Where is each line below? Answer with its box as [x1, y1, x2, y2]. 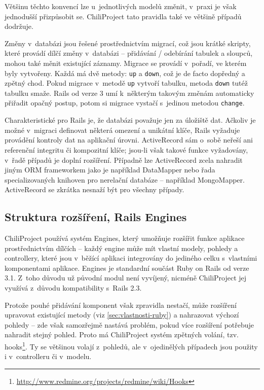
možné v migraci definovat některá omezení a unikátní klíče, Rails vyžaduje [5, 124, 240, 135]
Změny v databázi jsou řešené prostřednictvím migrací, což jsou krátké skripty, [5, 38, 251, 48]
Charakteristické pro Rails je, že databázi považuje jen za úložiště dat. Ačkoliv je [5, 115, 256, 125]
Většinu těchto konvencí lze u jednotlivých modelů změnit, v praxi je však [5, 1, 237, 11]
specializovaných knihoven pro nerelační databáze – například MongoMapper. [5, 174, 245, 185]
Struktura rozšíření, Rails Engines [5, 209, 187, 225]
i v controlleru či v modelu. [5, 351, 92, 362]
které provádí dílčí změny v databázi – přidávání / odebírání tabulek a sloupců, [5, 48, 253, 58]
